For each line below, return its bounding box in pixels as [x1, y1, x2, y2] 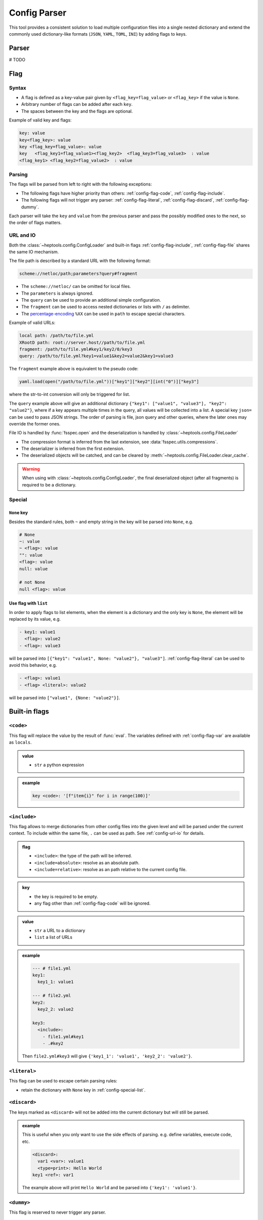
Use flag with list [9, 600, 48, 606]
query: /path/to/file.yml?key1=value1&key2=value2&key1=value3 [19, 353, 174, 359]
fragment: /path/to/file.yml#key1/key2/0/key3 [19, 346, 132, 352]
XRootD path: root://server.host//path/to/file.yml [19, 340, 146, 345]
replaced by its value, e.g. [9, 616, 61, 622]
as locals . [9, 739, 32, 745]
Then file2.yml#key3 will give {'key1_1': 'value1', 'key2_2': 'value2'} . [22, 1053, 192, 1059]
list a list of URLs [34, 935, 73, 940]
